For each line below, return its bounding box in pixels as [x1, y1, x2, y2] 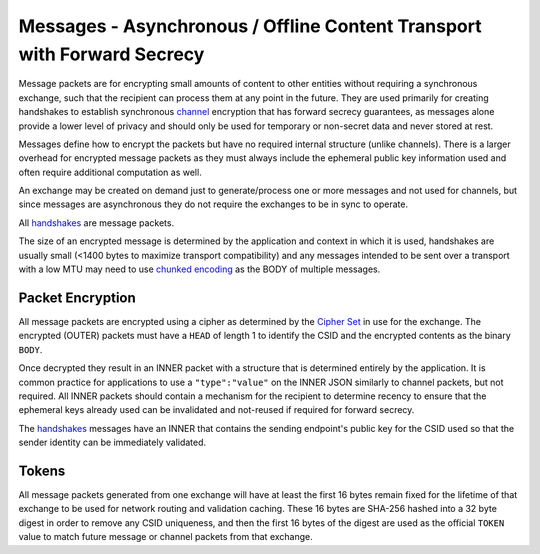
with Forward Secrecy [18, 43, 205, 65]
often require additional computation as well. [18, 166, 202, 178]
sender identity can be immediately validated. [18, 436, 207, 449]
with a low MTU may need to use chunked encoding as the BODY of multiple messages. [18, 263, 381, 275]
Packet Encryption [18, 289, 137, 306]
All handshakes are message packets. [18, 216, 175, 229]
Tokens [18, 462, 66, 479]
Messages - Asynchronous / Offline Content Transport [18, 15, 482, 37]
